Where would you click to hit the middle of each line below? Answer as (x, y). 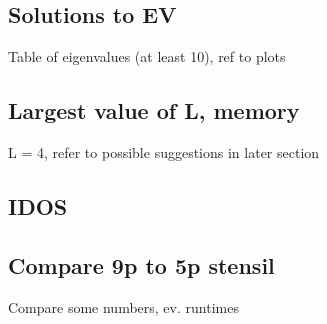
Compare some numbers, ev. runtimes (123, 306)
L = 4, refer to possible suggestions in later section (164, 152)
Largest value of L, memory (154, 110)
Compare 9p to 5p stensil (141, 264)
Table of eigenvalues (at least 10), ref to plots (147, 56)
